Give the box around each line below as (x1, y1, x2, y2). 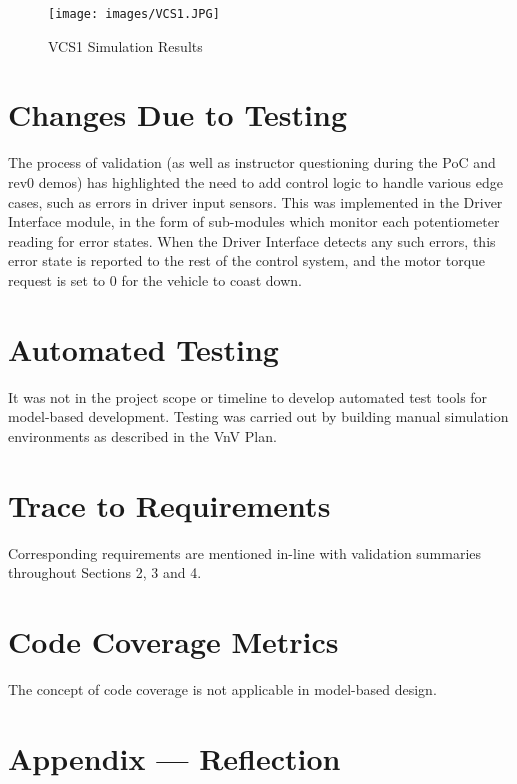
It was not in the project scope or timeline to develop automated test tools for (8, 386, 488, 407)
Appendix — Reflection (8, 737, 341, 778)
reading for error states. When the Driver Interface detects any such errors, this (8, 230, 496, 251)
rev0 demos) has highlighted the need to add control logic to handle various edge (8, 171, 504, 192)
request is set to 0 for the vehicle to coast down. (8, 269, 302, 290)
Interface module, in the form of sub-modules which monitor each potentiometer (8, 211, 500, 232)
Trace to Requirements (8, 484, 331, 525)
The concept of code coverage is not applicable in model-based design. (8, 678, 437, 699)
